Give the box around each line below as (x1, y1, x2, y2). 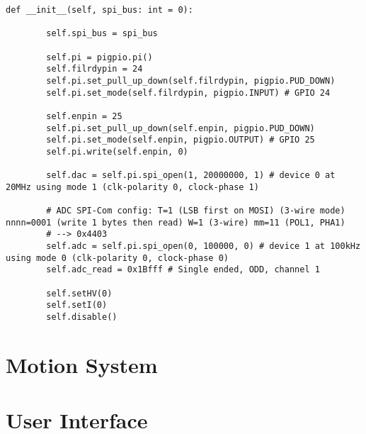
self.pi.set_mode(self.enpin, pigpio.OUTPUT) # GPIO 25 (46, 135, 315, 145)
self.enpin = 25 (46, 111, 122, 121)
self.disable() (46, 312, 118, 323)
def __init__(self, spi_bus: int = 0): (6, 5, 193, 15)
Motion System (6, 350, 158, 379)
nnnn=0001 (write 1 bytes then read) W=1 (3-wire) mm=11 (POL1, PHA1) (6, 217, 345, 228)
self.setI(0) (46, 300, 108, 311)
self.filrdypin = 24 (46, 64, 143, 74)
